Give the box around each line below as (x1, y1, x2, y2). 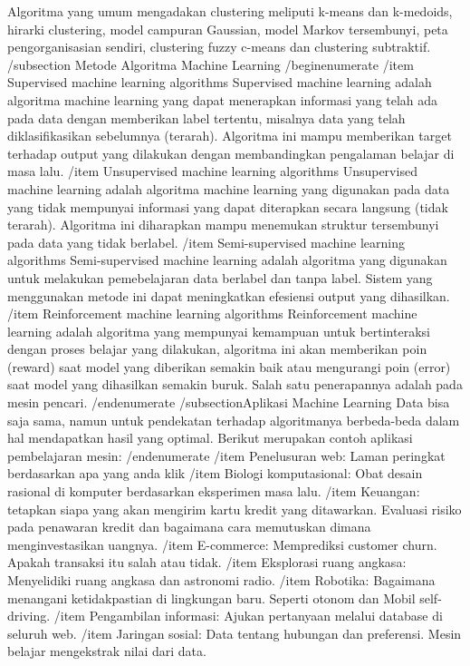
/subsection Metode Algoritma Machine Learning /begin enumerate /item (7, 54, 414, 73)
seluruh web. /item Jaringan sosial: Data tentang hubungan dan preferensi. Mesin (7, 623, 462, 642)
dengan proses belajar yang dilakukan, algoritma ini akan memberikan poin (7, 339, 427, 358)
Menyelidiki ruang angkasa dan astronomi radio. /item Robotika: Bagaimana (7, 571, 436, 589)
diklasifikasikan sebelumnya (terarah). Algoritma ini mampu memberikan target (7, 126, 452, 145)
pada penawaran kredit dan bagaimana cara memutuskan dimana (7, 517, 371, 536)
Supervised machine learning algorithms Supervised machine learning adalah (7, 73, 432, 92)
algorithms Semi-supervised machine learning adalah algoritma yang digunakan (7, 250, 447, 269)
